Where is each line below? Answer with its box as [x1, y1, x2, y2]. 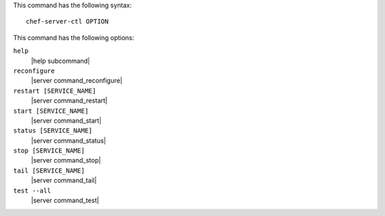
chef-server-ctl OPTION [26, 18, 109, 26]
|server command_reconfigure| [31, 76, 123, 85]
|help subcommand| [31, 56, 91, 65]
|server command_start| [31, 116, 102, 125]
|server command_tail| [31, 176, 97, 185]
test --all [13, 186, 51, 195]
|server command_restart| [31, 96, 108, 105]
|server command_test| [31, 196, 99, 205]
